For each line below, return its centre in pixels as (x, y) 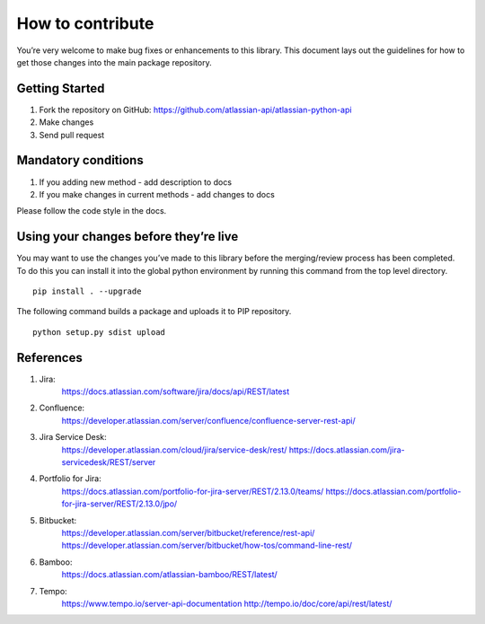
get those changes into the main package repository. (114, 62)
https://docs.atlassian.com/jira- (347, 450)
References (49, 358)
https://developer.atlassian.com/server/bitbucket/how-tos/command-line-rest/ (207, 545)
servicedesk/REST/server (109, 462)
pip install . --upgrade (87, 291)
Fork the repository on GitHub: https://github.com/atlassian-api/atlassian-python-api (195, 110)
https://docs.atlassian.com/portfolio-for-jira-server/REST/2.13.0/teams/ (193, 491)
